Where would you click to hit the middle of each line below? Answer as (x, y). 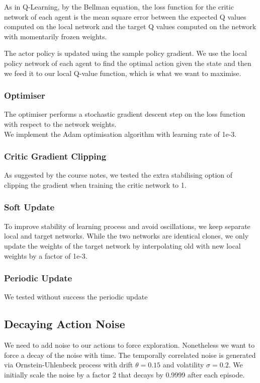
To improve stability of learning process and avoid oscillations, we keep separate (127, 226)
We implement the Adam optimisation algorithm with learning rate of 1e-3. (120, 134)
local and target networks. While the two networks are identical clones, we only (126, 236)
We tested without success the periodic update (76, 297)
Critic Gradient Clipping (55, 156)
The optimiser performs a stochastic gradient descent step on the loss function (125, 114)
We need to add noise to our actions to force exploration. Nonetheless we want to (129, 345)
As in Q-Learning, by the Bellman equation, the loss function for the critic (119, 7)
